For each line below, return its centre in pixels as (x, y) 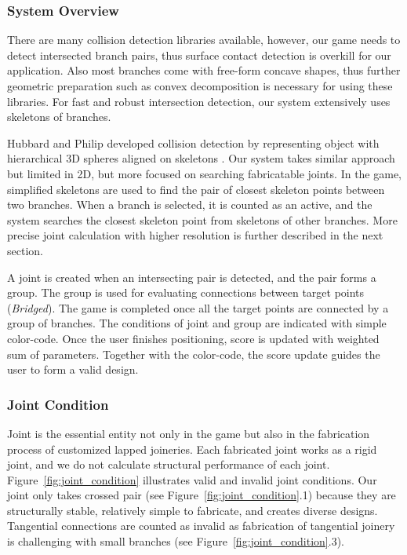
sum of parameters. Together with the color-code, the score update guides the (194, 354)
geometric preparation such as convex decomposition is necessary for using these (200, 86)
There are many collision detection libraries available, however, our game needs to (204, 40)
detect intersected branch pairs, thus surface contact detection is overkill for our (199, 55)
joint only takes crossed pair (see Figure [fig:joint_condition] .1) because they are (202, 495)
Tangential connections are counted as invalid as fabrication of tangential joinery (201, 526)
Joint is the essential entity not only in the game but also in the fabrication (189, 433)
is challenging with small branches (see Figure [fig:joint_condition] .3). (176, 541)
